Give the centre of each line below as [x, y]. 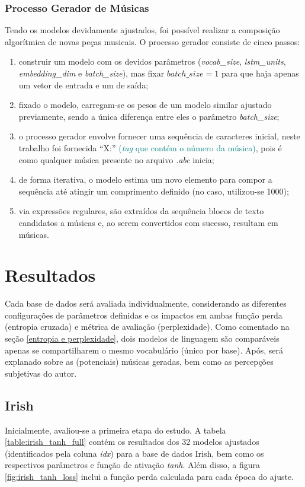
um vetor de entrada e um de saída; [84, 85]
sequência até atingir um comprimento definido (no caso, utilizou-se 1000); [154, 191]
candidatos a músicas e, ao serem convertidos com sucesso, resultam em [148, 222]
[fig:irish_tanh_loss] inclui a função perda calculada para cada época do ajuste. [150, 476]
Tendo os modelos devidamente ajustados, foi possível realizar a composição [142, 30]
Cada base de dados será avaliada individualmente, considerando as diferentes [146, 303]
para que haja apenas [260, 73]
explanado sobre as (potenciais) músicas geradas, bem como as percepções [139, 362]
